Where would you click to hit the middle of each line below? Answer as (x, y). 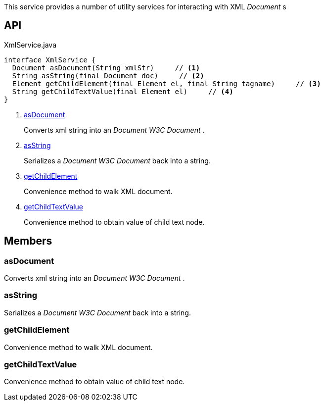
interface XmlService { (50, 60)
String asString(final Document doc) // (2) (108, 76)
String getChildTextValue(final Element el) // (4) (123, 91)
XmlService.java (30, 45)
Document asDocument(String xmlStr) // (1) (106, 68)
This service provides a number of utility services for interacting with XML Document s (145, 7)
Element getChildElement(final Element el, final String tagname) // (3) (166, 83)
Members (28, 241)
